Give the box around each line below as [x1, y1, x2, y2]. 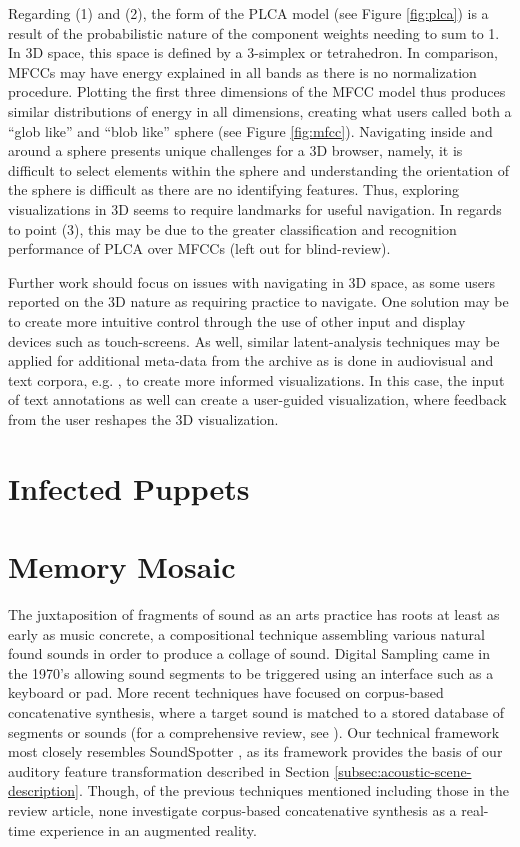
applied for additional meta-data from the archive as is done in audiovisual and [8, 350, 494, 371]
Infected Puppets [8, 467, 250, 508]
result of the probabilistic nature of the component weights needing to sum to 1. [8, 22, 500, 43]
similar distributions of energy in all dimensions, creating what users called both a [8, 100, 512, 121]
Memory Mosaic [8, 546, 236, 587]
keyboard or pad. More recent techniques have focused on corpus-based [8, 682, 444, 703]
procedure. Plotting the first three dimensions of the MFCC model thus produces [8, 81, 506, 102]
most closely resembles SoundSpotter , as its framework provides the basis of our [8, 741, 503, 762]
